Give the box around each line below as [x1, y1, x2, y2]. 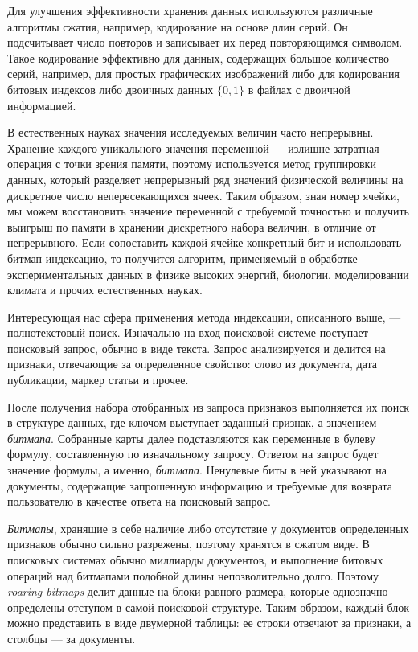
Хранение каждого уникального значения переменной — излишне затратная [7, 139, 379, 156]
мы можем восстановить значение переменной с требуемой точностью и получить [7, 203, 409, 219]
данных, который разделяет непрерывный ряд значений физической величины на [7, 170, 404, 187]
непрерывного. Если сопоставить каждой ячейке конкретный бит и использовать [7, 234, 402, 251]
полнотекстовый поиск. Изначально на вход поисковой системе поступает [7, 324, 368, 341]
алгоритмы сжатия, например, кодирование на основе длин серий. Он [7, 18, 348, 35]
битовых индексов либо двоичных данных [7, 80, 214, 97]
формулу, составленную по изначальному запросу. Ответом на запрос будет [7, 445, 379, 462]
